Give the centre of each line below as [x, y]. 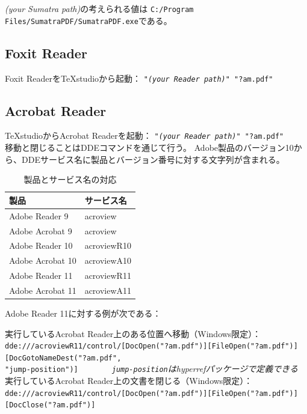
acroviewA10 [108, 260]
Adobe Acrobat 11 [43, 290]
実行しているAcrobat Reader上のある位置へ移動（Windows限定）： [133, 333]
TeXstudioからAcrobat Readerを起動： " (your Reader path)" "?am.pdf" [144, 135]
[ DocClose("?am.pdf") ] [50, 405]
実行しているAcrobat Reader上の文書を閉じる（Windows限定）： [129, 381]
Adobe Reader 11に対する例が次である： [83, 313]
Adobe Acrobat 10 [43, 260]
